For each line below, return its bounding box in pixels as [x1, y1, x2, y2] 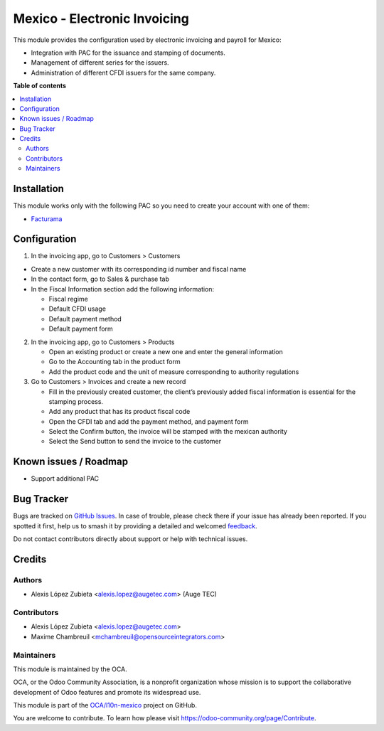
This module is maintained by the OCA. [13, 665, 127, 673]
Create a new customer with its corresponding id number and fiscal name [31, 265, 247, 273]
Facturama [31, 214, 63, 223]
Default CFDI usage [48, 304, 107, 313]
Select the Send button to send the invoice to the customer [48, 437, 222, 446]
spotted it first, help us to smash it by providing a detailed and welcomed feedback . [13, 521, 257, 530]
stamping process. [48, 397, 103, 405]
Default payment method [48, 314, 122, 323]
